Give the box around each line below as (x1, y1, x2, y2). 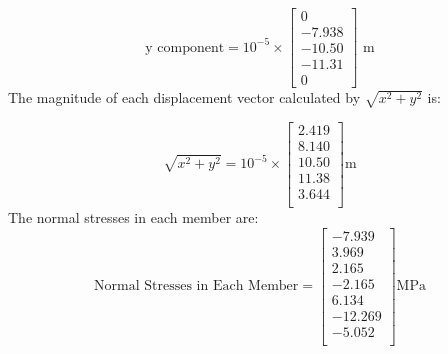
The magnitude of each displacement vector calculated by (8, 87, 361, 108)
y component (145, 40, 225, 55)
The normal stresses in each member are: (8, 207, 259, 228)
